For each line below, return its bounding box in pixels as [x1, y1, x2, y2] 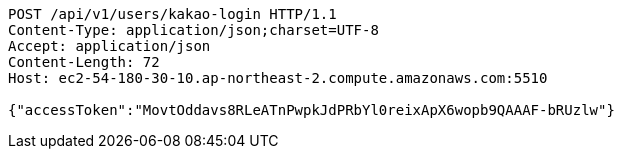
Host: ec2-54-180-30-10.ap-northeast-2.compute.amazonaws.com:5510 [8, 70, 548, 86]
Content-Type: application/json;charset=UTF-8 [8, 22, 379, 38]
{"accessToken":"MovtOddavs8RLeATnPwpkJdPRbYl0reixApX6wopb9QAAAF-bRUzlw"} [8, 102, 615, 118]
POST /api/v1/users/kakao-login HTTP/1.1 [8, 6, 337, 22]
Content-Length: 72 [8, 54, 160, 70]
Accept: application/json [8, 38, 211, 54]
